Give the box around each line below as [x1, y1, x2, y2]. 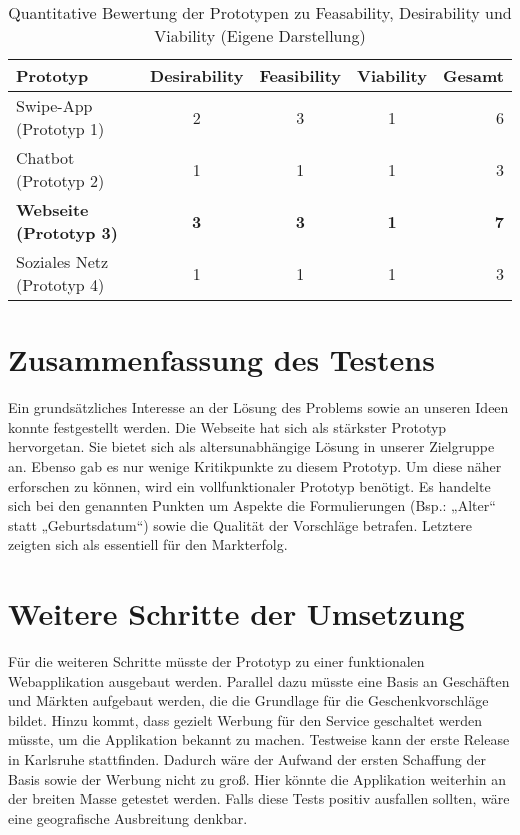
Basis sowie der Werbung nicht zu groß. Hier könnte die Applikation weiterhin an [8, 768, 507, 789]
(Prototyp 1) [16, 117, 105, 140]
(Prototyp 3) [16, 221, 118, 244]
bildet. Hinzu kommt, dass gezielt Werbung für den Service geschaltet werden [8, 709, 483, 730]
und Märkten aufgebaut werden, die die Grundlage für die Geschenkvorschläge [8, 690, 489, 711]
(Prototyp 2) [16, 169, 105, 192]
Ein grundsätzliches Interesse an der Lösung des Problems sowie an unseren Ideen [8, 397, 509, 418]
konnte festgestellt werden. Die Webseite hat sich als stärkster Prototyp [8, 416, 447, 437]
